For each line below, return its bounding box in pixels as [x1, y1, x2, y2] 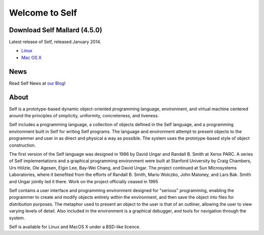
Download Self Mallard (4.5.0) [9, 26, 103, 34]
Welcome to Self [9, 7, 77, 18]
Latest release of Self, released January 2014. [9, 39, 101, 45]
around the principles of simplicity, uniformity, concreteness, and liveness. [9, 113, 159, 119]
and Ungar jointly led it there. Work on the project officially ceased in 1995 [9, 178, 158, 184]
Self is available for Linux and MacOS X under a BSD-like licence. [9, 224, 141, 230]
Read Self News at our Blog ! [9, 80, 66, 86]
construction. [9, 142, 36, 148]
